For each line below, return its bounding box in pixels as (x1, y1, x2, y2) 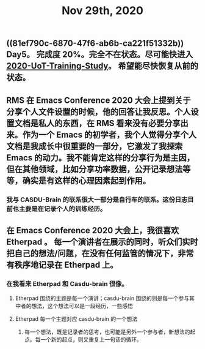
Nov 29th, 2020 (62, 4, 143, 18)
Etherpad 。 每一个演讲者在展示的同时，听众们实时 (6, 236, 198, 247)
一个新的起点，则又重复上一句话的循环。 (40, 336, 142, 343)
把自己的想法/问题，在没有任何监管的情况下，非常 (6, 248, 194, 258)
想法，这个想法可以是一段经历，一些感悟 (31, 302, 133, 310)
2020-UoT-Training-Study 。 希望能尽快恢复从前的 (6, 61, 198, 71)
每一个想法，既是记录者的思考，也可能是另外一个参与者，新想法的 (24, 328, 190, 336)
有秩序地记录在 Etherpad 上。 (6, 260, 118, 270)
